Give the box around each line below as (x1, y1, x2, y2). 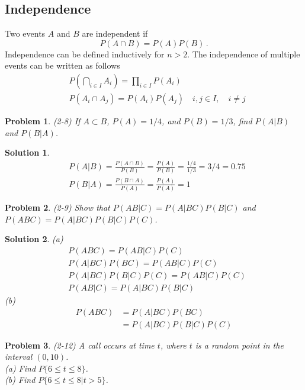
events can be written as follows (5, 59, 120, 72)
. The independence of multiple (187, 47, 300, 60)
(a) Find (5, 362, 36, 374)
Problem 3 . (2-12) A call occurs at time (5, 339, 155, 351)
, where (160, 339, 187, 351)
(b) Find (5, 373, 36, 386)
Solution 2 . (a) (5, 233, 63, 245)
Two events (5, 27, 46, 40)
